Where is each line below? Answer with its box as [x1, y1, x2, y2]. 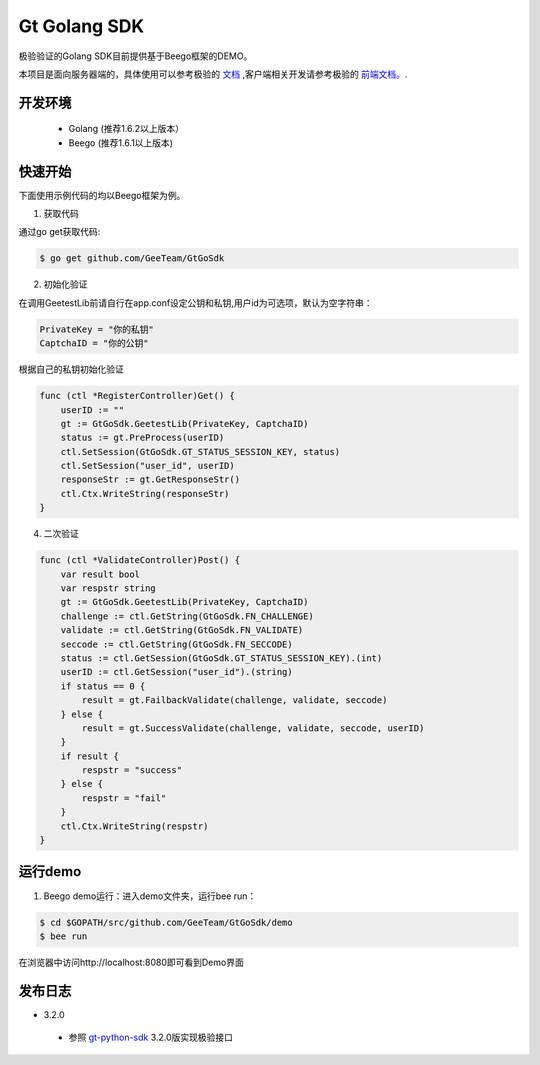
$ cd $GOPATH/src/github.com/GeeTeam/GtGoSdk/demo [39, 916, 294, 928]
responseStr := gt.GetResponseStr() [60, 474, 240, 485]
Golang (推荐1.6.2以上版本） [68, 123, 185, 135]
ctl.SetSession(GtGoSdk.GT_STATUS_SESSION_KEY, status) [60, 446, 341, 457]
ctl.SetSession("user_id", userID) [60, 460, 235, 472]
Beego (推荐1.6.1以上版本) [68, 136, 174, 149]
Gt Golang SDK [18, 15, 145, 37]
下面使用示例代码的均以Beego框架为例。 [18, 189, 186, 201]
